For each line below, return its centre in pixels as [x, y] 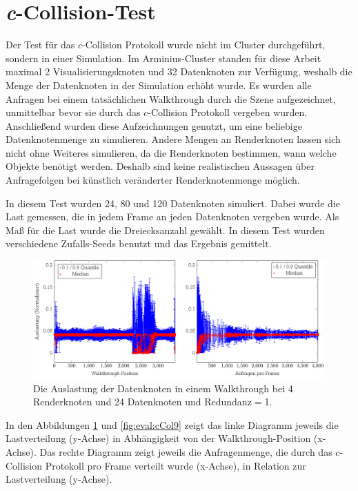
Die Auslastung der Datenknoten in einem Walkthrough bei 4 [163, 388]
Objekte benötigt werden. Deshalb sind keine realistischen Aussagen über [160, 166]
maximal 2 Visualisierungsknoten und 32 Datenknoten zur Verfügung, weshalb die [179, 71]
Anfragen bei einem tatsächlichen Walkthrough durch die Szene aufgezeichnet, [171, 98]
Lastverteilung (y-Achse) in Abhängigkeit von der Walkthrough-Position [158, 438]
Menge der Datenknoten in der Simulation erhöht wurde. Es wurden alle [159, 85]
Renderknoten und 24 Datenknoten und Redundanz [142, 402]
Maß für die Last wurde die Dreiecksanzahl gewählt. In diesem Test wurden [165, 230]
